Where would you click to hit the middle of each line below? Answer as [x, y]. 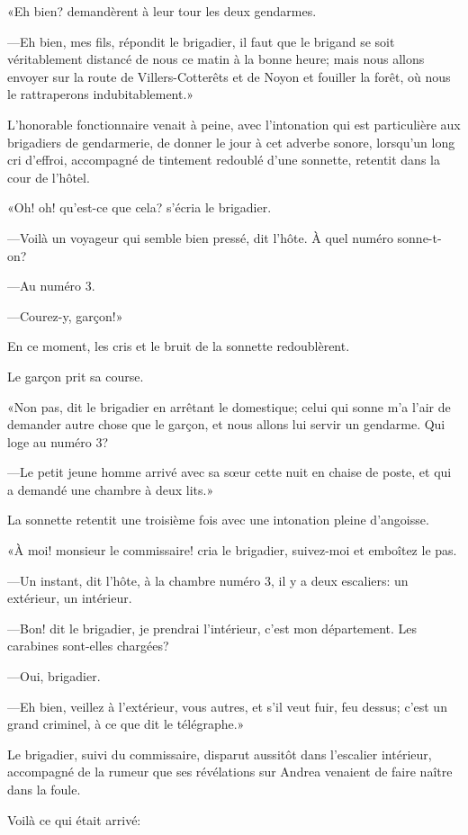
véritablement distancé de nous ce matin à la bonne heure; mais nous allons [216, 59]
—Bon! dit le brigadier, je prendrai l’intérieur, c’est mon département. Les [212, 628]
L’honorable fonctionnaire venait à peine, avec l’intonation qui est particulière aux [234, 124]
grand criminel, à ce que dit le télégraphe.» [126, 724]
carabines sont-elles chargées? [88, 646]
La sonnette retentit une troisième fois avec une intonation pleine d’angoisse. [218, 520]
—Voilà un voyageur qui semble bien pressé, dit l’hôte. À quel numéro [200, 237]
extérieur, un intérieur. [70, 598]
